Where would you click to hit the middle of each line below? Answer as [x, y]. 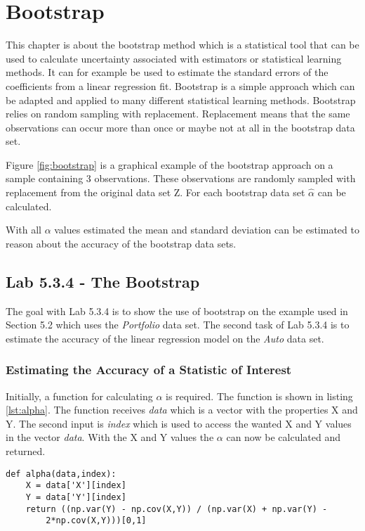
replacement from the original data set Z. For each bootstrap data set [155, 192]
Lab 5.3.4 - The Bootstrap [103, 281]
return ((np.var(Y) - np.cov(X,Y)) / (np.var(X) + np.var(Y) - [177, 509]
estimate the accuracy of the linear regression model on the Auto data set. [165, 338]
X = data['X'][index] [76, 486]
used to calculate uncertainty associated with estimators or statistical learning [174, 58]
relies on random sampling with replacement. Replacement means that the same [178, 114]
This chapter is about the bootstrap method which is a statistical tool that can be [182, 45]
